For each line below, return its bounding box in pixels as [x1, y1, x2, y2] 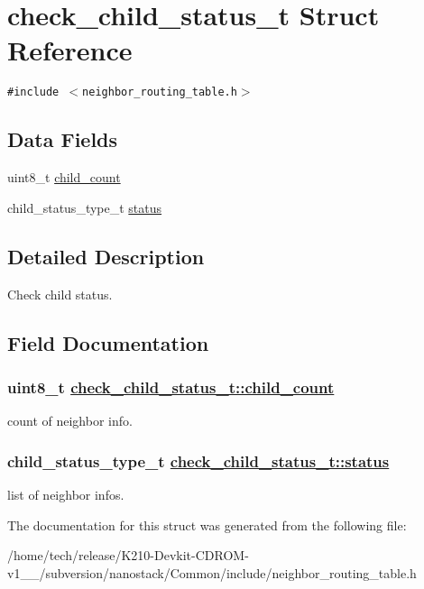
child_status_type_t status [7, 198, 162, 216]
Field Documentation [7, 328, 209, 356]
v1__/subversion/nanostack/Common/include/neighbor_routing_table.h [7, 563, 417, 582]
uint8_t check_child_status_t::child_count [7, 375, 335, 398]
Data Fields [7, 125, 118, 153]
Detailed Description [7, 242, 205, 270]
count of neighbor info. [7, 411, 133, 430]
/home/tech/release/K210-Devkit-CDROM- [7, 546, 249, 565]
